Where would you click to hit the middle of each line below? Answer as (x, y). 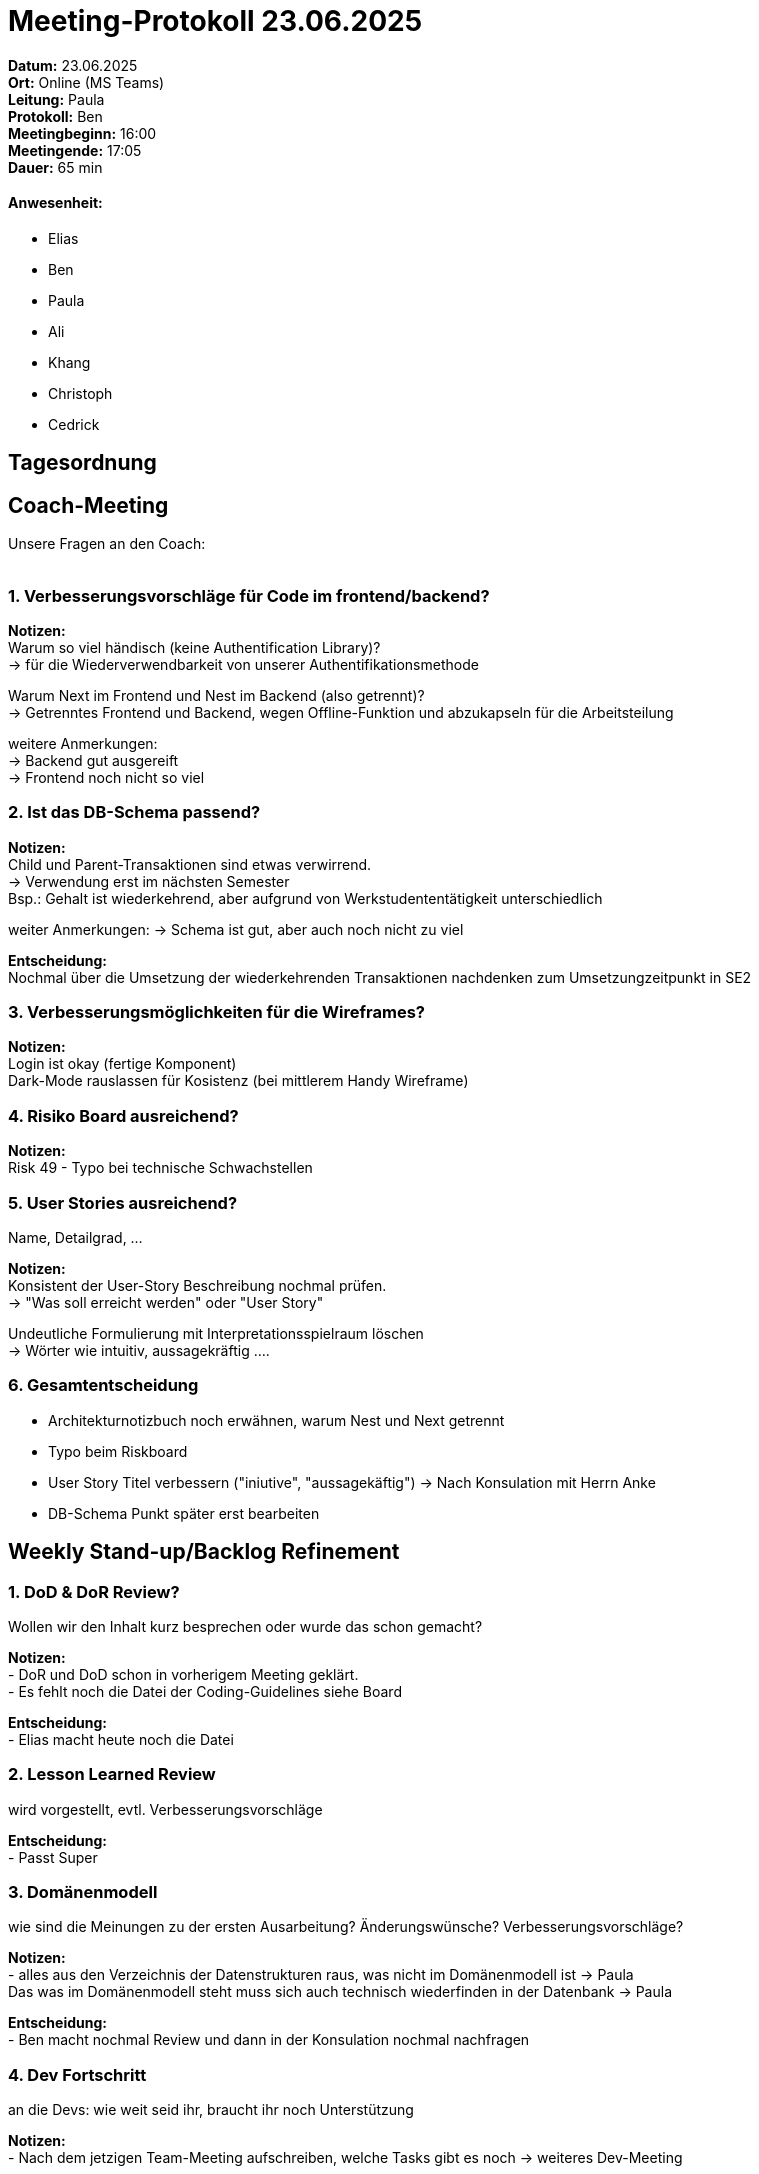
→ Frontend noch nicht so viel (106, 777)
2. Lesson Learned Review (112, 1774)
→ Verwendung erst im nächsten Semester (149, 881)
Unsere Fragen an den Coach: (107, 544)
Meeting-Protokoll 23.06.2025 (215, 21)
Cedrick (74, 424)
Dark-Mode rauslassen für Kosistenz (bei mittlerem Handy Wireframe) (238, 1081)
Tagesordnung (82, 463)
